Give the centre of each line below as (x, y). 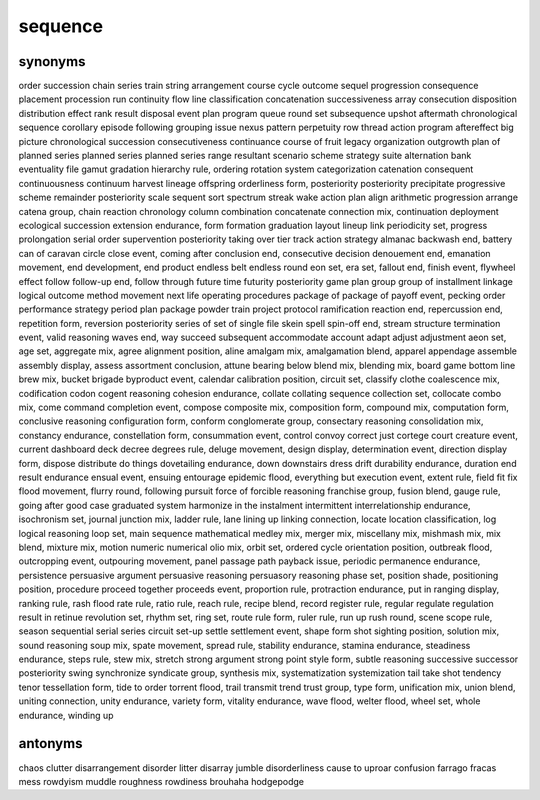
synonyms (52, 61)
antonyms (50, 743)
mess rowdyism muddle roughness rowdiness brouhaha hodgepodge (161, 781)
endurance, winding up (66, 715)
